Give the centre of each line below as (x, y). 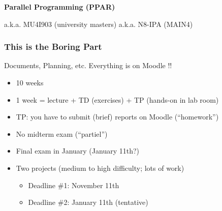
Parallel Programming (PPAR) (60, 7)
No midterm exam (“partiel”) (62, 133)
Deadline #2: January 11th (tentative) (88, 202)
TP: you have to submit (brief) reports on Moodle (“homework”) (117, 117)
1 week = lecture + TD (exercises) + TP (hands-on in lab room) (117, 99)
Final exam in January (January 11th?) (77, 151)
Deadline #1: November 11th (74, 185)
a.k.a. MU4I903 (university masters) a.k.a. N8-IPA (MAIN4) (99, 24)
